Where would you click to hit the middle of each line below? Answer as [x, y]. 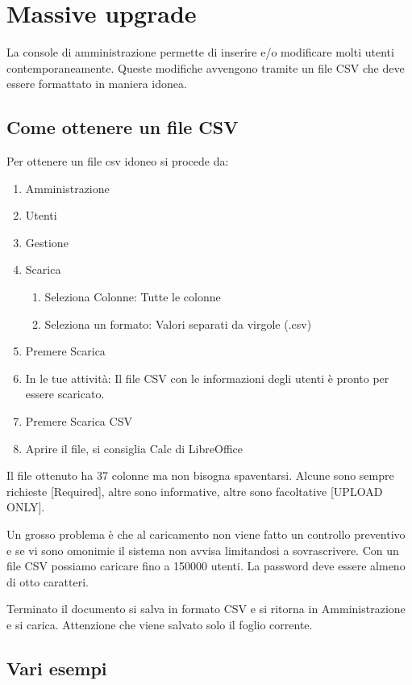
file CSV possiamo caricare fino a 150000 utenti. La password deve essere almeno [206, 566]
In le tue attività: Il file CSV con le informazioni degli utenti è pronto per [207, 378]
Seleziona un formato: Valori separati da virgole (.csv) [178, 324]
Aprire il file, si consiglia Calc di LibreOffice [134, 448]
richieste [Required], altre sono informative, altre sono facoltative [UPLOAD [195, 491]
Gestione [47, 242]
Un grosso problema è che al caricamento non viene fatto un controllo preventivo [206, 534]
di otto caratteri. [48, 581]
